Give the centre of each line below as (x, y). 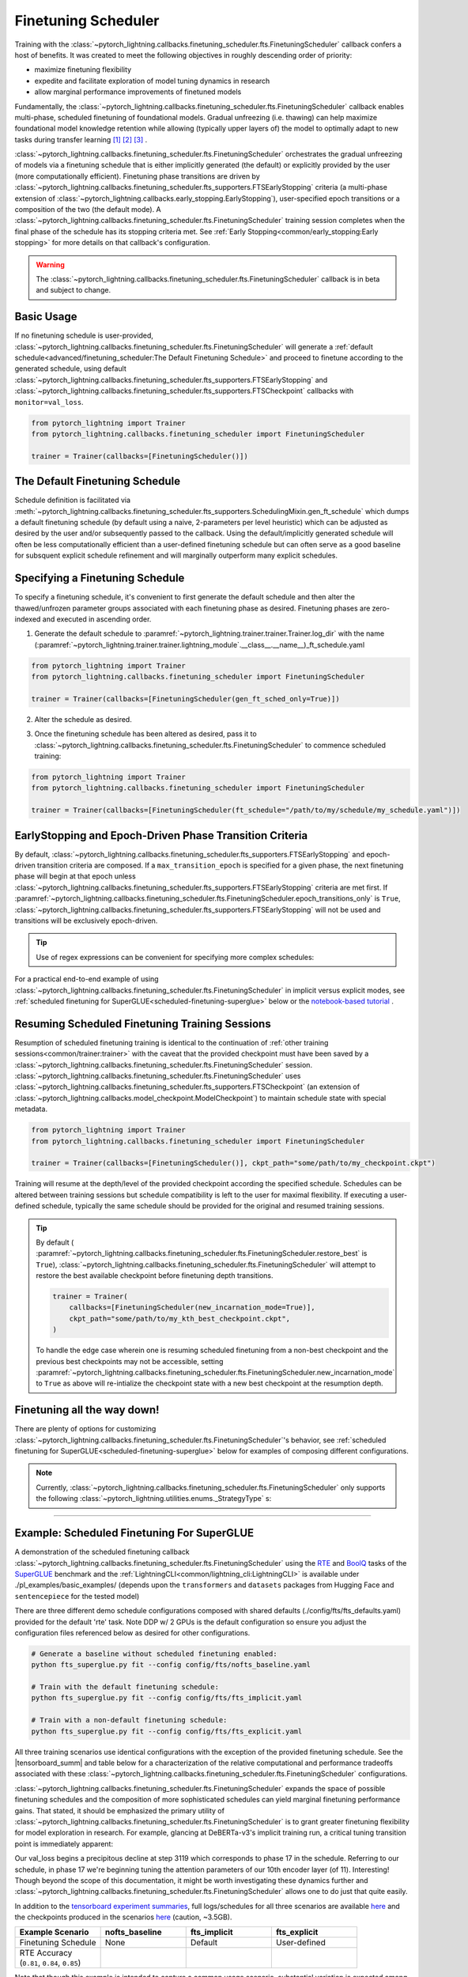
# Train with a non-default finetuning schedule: (129, 1720)
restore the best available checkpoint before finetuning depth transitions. (155, 1276)
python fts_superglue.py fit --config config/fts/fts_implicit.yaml (167, 1698)
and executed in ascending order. (97, 619)
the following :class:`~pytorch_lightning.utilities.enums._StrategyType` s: (154, 1499)
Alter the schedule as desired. (83, 719)
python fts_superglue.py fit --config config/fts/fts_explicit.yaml (167, 1731)
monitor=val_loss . (49, 402)
